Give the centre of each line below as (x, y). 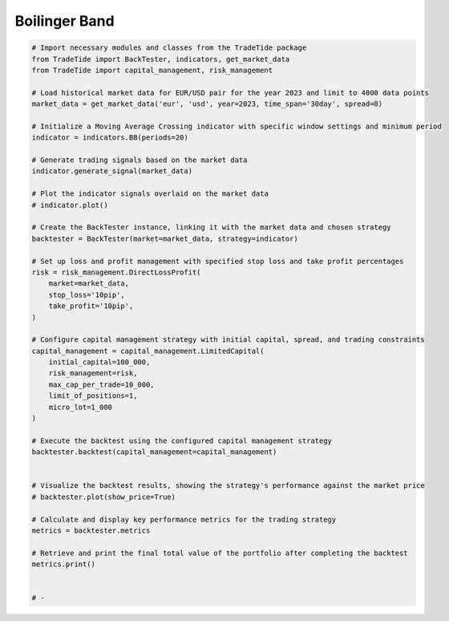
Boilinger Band (65, 21)
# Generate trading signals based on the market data (140, 160)
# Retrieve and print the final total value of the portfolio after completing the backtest (220, 553)
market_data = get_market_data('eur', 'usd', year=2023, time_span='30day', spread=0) (207, 104)
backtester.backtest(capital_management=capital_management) (154, 452)
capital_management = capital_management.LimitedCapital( (148, 351)
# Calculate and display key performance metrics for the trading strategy (184, 519)
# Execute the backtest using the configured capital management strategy (182, 440)
